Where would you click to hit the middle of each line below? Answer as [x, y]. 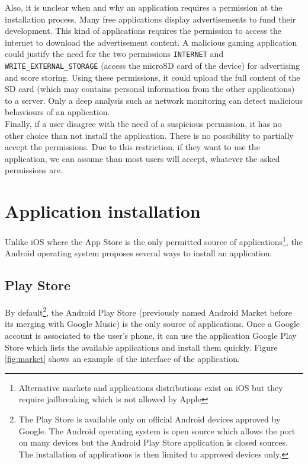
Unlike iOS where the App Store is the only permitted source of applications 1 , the [154, 241]
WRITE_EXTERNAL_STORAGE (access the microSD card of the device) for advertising [152, 66]
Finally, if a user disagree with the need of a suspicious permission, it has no [143, 124]
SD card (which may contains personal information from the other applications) [150, 89]
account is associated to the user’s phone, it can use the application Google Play [151, 336]
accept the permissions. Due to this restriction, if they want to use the [132, 147]
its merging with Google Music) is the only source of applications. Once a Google [153, 324]
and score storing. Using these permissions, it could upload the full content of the [153, 77]
